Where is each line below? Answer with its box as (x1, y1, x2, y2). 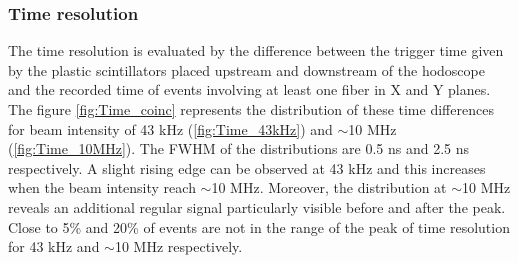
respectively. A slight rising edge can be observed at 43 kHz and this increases (8, 157, 486, 178)
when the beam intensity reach (8, 177, 196, 198)
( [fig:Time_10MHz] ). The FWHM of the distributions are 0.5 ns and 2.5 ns (8, 138, 470, 159)
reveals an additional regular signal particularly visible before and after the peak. (8, 196, 506, 217)
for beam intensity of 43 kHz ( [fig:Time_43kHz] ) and (8, 118, 333, 139)
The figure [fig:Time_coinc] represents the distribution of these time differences (8, 99, 494, 119)
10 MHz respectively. (114, 236, 243, 257)
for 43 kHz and (8, 236, 100, 257)
